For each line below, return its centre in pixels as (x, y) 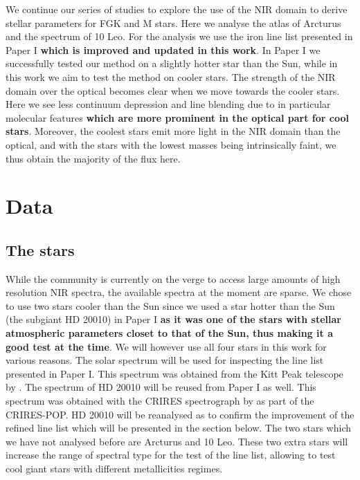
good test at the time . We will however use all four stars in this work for (166, 346)
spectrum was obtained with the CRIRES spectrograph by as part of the (160, 401)
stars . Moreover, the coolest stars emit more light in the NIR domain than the (173, 131)
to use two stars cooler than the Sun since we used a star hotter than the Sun (170, 305)
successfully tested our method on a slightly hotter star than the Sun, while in (172, 63)
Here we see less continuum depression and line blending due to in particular (168, 104)
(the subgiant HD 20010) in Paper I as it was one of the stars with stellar (173, 319)
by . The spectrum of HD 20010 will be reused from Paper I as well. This (161, 387)
